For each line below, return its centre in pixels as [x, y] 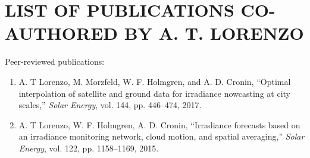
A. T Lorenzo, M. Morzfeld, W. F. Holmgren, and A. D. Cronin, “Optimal [155, 81]
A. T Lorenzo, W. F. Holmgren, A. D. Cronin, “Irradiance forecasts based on [159, 124]
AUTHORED [62, 33]
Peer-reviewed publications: [55, 61]
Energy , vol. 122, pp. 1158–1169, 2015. [89, 148]
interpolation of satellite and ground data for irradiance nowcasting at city [154, 93]
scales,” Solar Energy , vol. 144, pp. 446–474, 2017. [110, 105]
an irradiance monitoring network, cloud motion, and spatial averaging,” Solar [162, 136]
